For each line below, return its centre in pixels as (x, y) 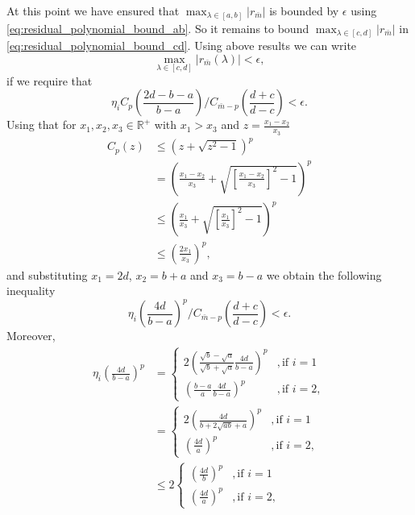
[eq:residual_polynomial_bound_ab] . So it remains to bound (158, 28)
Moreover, (31, 336)
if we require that (50, 80)
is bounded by (304, 10)
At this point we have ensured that (93, 10)
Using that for (41, 125)
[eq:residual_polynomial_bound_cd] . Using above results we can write (182, 46)
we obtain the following (324, 274)
